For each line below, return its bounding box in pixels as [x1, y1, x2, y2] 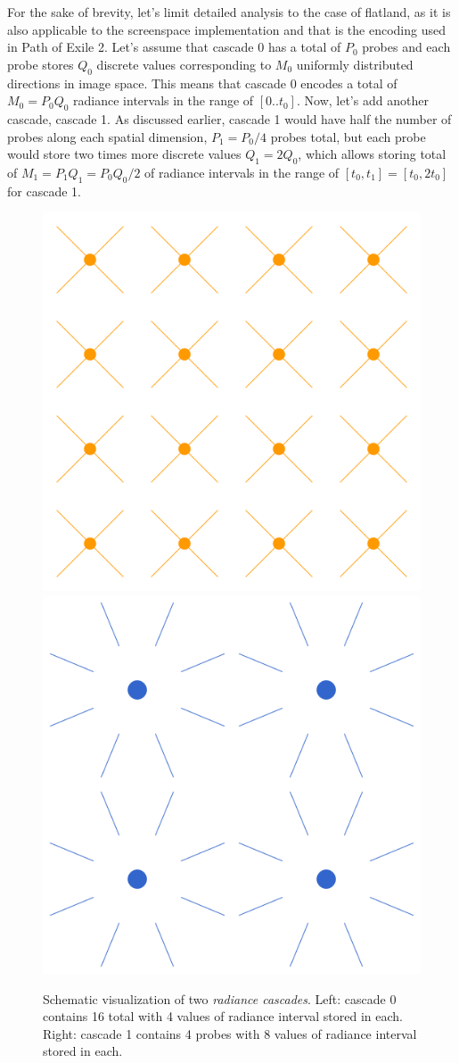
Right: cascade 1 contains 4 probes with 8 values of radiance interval [43, 1024, 417, 1042]
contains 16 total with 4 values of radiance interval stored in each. [43, 1007, 403, 1026]
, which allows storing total [298, 145, 447, 163]
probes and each [362, 37, 451, 56]
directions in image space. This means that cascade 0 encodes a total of [7, 73, 398, 92]
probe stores [7, 54, 74, 73]
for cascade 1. [7, 181, 81, 200]
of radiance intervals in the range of [144, 162, 340, 181]
